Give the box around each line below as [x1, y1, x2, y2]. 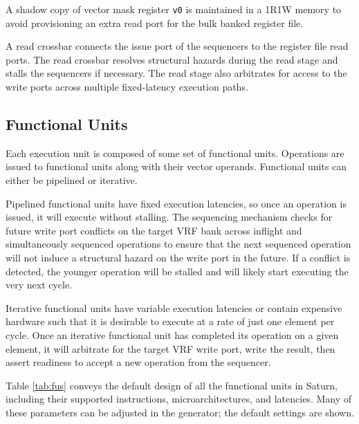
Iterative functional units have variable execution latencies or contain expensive [6, 300, 342, 315]
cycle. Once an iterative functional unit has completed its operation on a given [6, 327, 339, 342]
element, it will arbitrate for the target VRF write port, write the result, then [6, 341, 335, 356]
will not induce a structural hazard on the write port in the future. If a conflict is [6, 250, 351, 264]
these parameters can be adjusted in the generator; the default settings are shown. [6, 405, 354, 419]
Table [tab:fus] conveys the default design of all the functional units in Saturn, [6, 378, 338, 392]
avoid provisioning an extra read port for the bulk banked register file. [6, 15, 304, 30]
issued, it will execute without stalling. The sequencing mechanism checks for [6, 210, 333, 224]
